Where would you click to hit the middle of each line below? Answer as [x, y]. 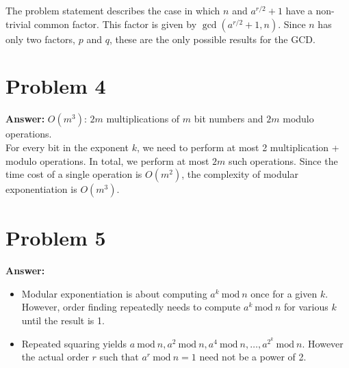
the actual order [55, 357]
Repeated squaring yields [74, 343]
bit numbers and [229, 119]
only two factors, [41, 39]
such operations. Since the [283, 160]
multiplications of [143, 119]
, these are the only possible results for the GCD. [212, 39]
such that [119, 357]
